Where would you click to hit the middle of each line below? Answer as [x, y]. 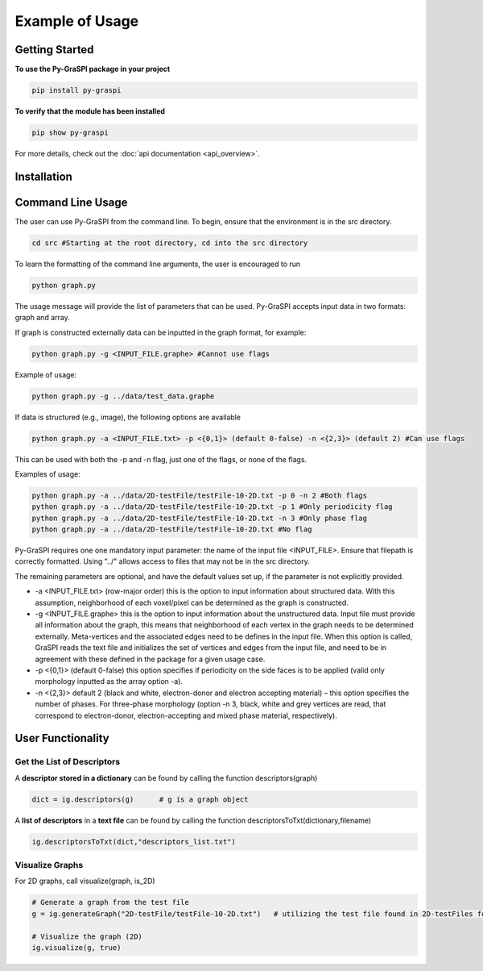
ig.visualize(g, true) [76, 947]
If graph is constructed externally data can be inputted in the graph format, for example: [161, 332]
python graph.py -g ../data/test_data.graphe [123, 396]
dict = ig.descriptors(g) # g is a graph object [140, 799]
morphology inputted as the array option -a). [109, 681]
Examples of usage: [47, 474]
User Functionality [62, 738]
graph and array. [42, 318]
